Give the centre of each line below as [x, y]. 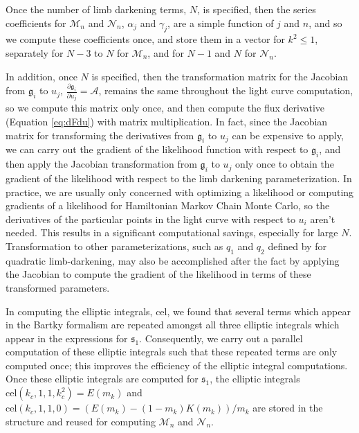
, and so [325, 23]
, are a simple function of [221, 23]
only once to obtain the [285, 164]
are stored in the [288, 408]
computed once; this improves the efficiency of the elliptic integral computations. [177, 365]
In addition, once [42, 76]
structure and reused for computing [81, 421]
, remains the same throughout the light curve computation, [226, 90]
